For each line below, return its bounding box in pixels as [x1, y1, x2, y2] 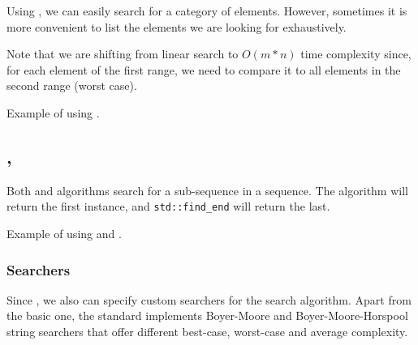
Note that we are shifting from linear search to [6, 45, 239, 62]
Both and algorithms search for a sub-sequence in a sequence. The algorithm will [6, 181, 408, 198]
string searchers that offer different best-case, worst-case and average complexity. [6, 323, 408, 340]
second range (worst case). [6, 77, 137, 94]
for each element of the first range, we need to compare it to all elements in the [6, 61, 401, 78]
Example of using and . [6, 225, 122, 242]
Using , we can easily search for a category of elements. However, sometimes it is [6, 2, 407, 19]
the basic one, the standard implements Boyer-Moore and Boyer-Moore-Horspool [6, 307, 408, 324]
